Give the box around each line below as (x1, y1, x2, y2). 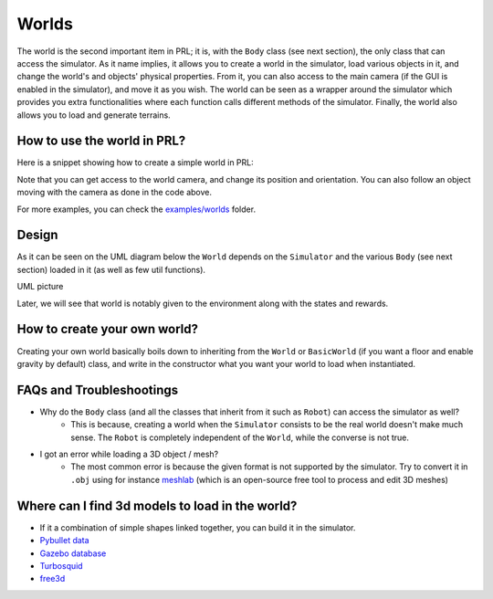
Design (16, 227, 58, 243)
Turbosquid (39, 560, 83, 571)
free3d (39, 573, 66, 584)
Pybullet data (39, 535, 90, 546)
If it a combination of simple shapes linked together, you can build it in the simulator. (39, 521, 356, 533)
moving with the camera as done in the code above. (16, 187, 213, 198)
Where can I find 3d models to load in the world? (16, 498, 298, 513)
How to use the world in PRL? (16, 133, 186, 149)
